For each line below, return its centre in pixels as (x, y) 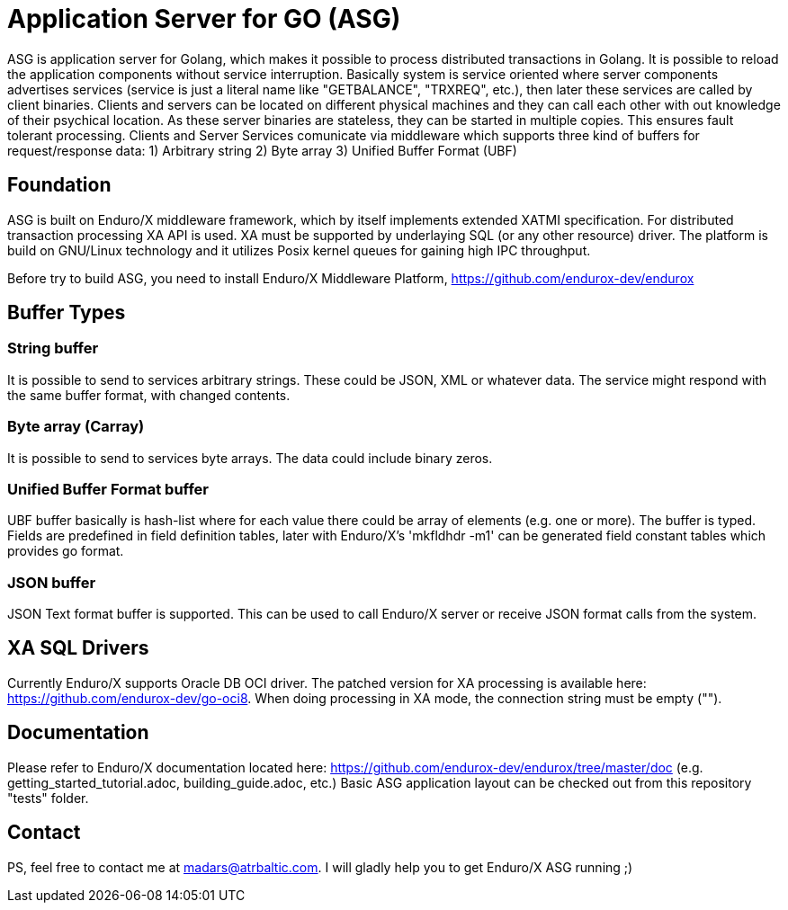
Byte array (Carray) (76, 427)
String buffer (53, 348)
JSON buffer (52, 582)
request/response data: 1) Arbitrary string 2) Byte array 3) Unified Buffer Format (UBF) (262, 150)
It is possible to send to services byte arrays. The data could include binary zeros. (250, 458)
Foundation (59, 185)
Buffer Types (67, 313)
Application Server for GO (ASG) (204, 19)
